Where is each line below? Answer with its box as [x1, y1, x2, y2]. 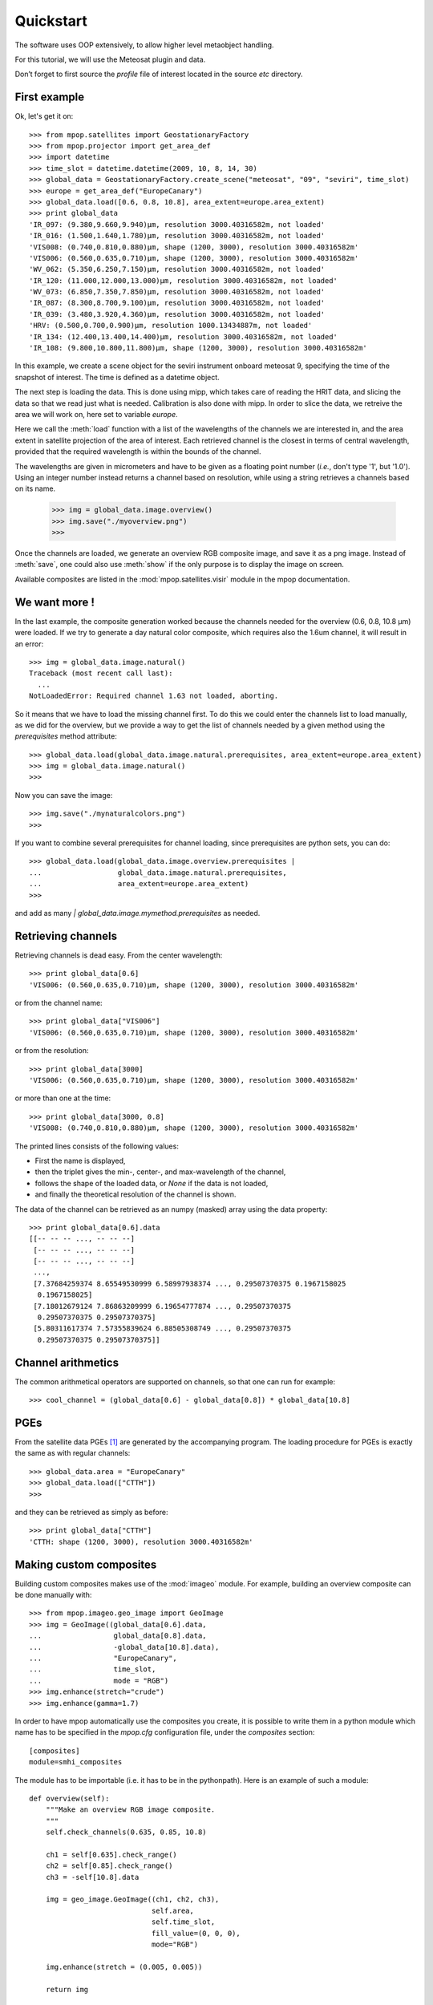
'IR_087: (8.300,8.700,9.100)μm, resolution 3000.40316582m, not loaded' [29, 298, 326, 308]
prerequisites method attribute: [14, 731, 118, 741]
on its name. [14, 484, 56, 493]
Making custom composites [14, 1557, 157, 1571]
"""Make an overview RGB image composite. [45, 1805, 216, 1814]
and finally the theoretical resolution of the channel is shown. [34, 1189, 237, 1199]
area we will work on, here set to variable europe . [14, 410, 178, 419]
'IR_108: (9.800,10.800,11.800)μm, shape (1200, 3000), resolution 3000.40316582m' [29, 343, 368, 353]
